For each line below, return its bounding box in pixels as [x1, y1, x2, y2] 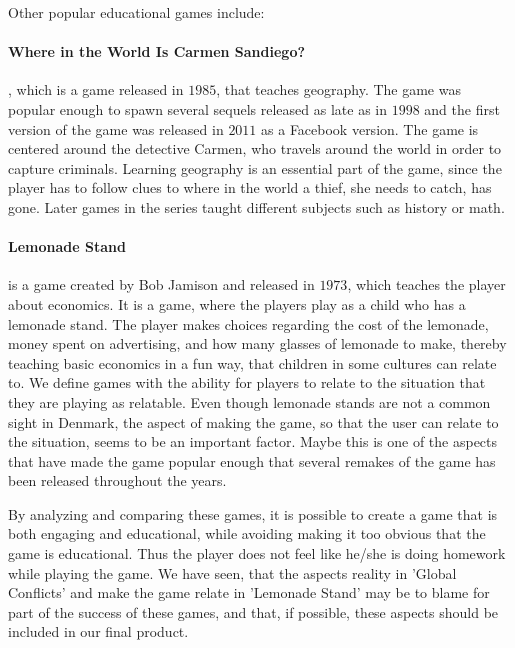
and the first [424, 98, 500, 119]
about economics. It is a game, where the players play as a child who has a [8, 293, 466, 314]
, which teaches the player [347, 274, 506, 295]
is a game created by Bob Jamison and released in [8, 274, 315, 295]
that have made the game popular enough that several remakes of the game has [8, 450, 496, 471]
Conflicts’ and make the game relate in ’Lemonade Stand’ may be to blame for [8, 582, 490, 603]
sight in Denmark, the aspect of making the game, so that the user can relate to [8, 411, 499, 432]
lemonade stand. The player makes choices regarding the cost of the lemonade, [8, 313, 489, 334]
